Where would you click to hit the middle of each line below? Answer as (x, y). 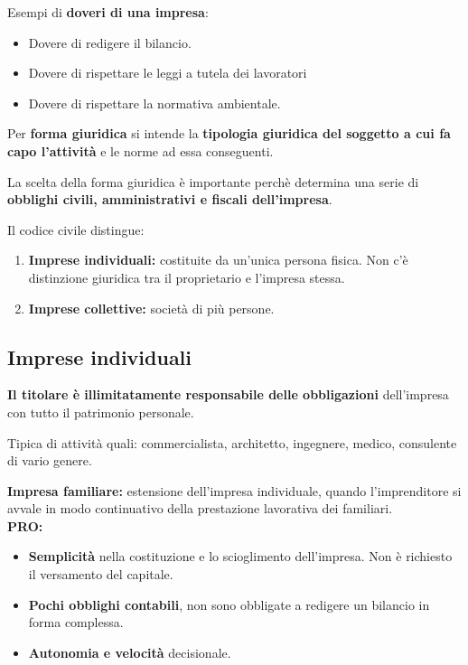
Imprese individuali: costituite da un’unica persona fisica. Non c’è (218, 260)
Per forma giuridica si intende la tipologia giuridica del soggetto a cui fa (229, 133)
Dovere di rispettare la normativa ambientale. (154, 103)
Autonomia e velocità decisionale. (130, 652)
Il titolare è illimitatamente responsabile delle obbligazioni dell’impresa (228, 394)
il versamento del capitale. (101, 574)
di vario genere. (50, 460)
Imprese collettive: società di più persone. (151, 308)
